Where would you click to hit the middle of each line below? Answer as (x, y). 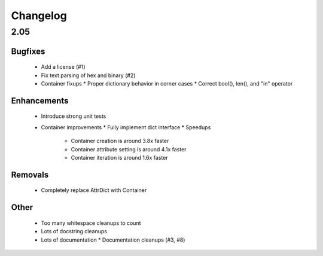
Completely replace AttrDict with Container (94, 190)
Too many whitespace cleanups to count (91, 223)
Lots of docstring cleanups (74, 231)
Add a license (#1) (63, 67)
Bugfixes (28, 51)
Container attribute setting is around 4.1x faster (129, 149)
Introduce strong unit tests (74, 116)
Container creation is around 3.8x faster (120, 141)
